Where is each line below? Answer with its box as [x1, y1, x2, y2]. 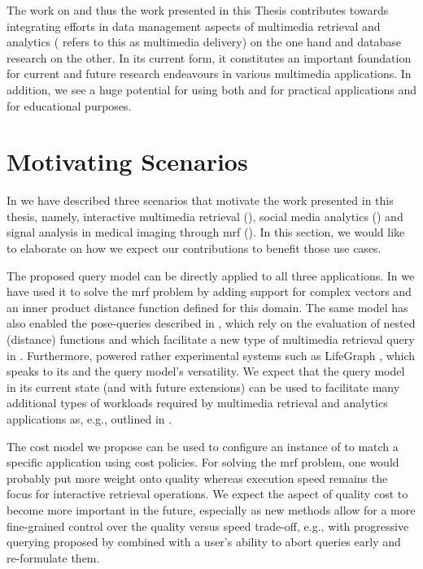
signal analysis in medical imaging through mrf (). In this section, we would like [7, 224, 405, 241]
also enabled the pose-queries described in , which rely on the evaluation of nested [7, 315, 416, 332]
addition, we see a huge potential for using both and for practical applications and [7, 80, 417, 98]
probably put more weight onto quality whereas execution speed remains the [7, 469, 388, 486]
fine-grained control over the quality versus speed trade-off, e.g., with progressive [7, 517, 409, 534]
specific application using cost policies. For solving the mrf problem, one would [7, 454, 399, 471]
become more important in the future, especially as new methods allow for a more [7, 501, 416, 518]
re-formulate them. [7, 549, 100, 566]
